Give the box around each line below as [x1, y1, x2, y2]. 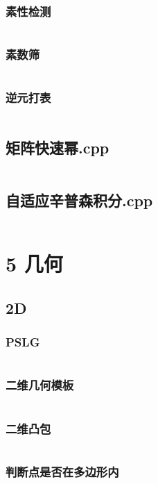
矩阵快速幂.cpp [6, 137, 109, 158]
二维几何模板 [6, 376, 74, 394]
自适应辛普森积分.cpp [6, 190, 153, 211]
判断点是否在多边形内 [6, 462, 119, 480]
